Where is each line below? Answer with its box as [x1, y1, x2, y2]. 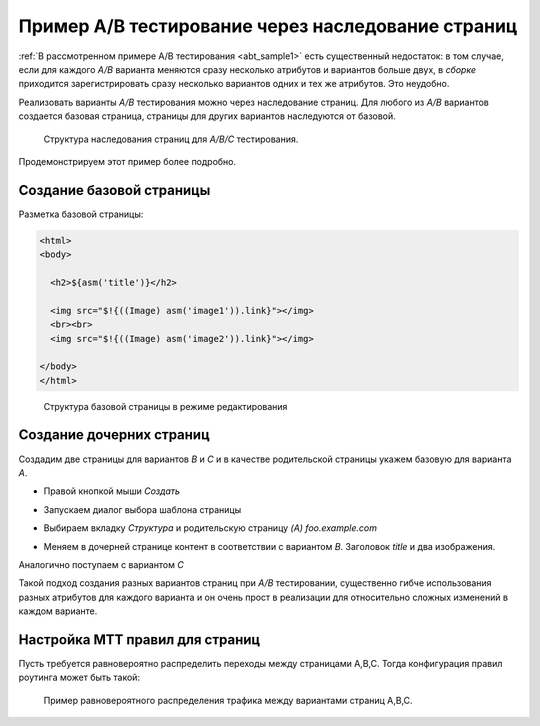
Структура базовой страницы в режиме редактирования [43, 400, 288, 412]
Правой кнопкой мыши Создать [43, 485, 180, 497]
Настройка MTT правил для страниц [18, 631, 261, 648]
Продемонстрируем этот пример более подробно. [18, 155, 237, 167]
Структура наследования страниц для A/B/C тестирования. [43, 133, 299, 145]
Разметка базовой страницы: [18, 208, 144, 220]
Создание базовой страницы [18, 181, 211, 199]
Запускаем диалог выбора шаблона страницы [43, 503, 242, 515]
